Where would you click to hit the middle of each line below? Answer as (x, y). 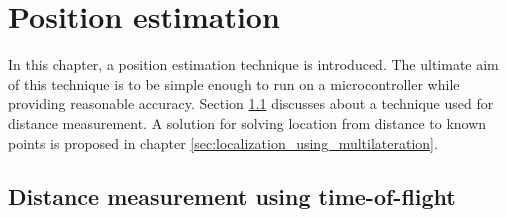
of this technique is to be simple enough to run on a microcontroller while (234, 83)
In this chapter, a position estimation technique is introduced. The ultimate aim (253, 64)
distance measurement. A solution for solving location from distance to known (247, 122)
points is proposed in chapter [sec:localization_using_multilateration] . (223, 142)
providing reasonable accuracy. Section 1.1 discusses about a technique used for (251, 103)
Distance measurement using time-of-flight (232, 196)
